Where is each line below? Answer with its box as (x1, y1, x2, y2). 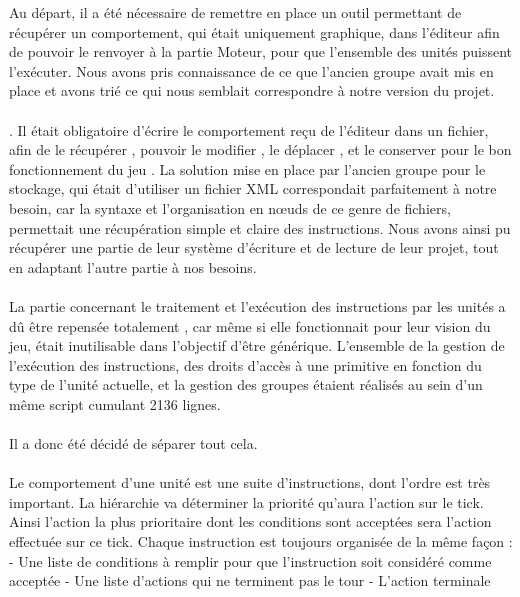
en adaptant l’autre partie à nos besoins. (9, 256, 257, 277)
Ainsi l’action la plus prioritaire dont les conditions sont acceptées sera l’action (9, 511, 492, 532)
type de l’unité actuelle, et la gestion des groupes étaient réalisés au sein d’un (9, 374, 483, 395)
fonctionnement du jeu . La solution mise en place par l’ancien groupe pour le (9, 158, 486, 179)
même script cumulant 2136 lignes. (9, 393, 221, 414)
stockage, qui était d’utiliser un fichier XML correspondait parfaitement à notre (9, 178, 497, 199)
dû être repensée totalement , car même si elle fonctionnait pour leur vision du (9, 315, 491, 336)
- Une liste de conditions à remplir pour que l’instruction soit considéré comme (9, 550, 492, 571)
